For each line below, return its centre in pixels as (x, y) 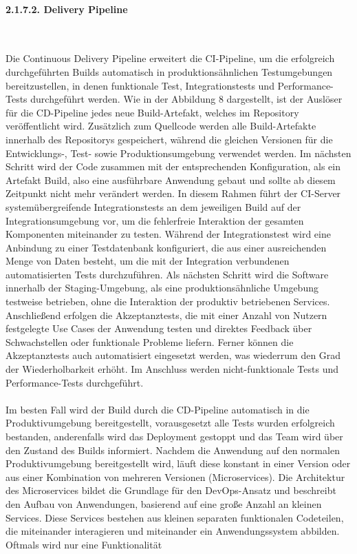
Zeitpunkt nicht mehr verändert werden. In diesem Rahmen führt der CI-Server (173, 193)
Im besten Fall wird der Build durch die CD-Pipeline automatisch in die (158, 409)
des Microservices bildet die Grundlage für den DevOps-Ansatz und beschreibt (171, 490)
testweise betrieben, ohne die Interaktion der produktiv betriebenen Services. (168, 301)
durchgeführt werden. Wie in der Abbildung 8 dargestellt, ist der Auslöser (186, 99)
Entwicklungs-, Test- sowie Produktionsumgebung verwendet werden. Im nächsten (178, 153)
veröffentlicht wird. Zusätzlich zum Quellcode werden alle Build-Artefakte (161, 126)
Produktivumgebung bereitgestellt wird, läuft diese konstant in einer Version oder (178, 463)
